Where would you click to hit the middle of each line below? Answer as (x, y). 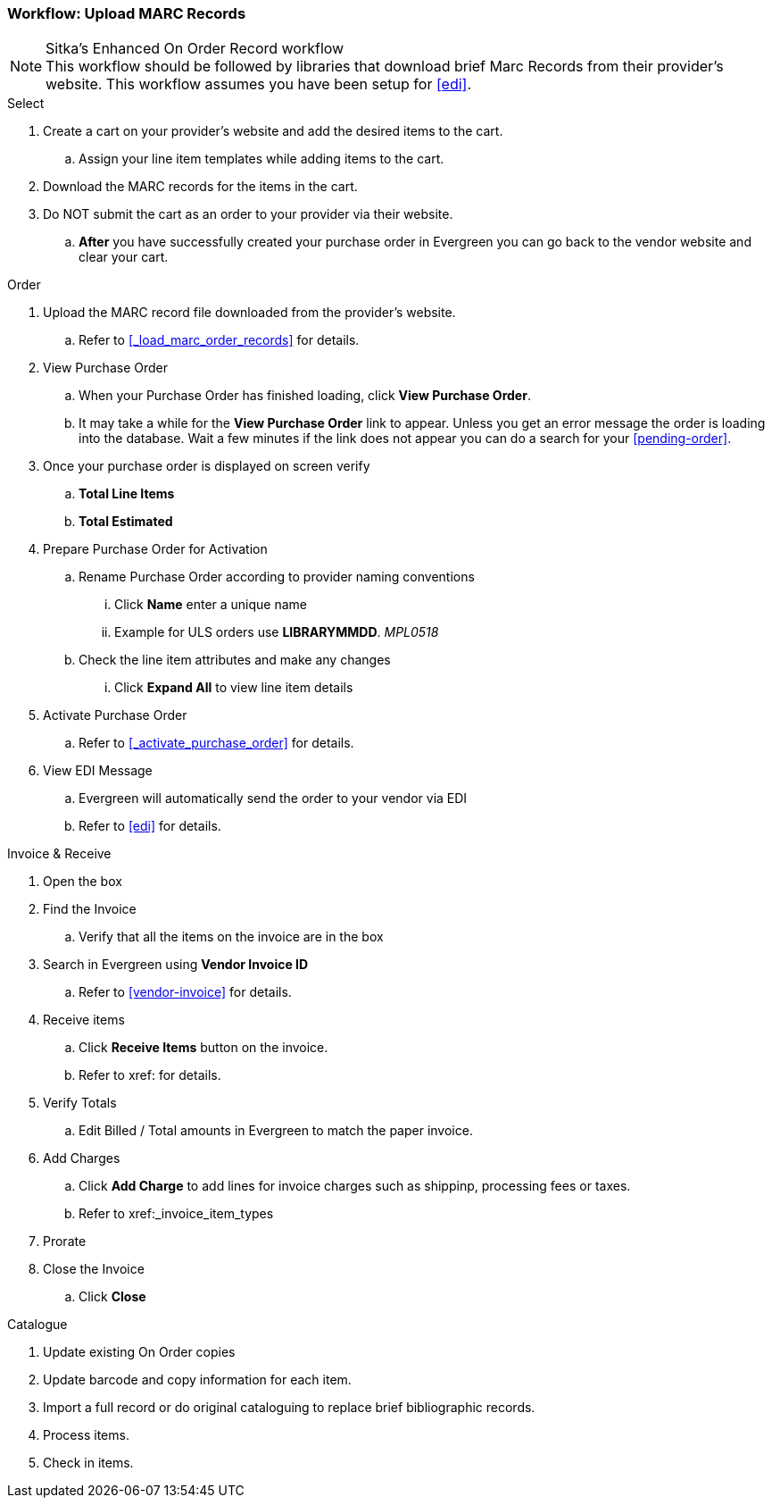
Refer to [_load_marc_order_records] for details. (219, 340)
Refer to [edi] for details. (150, 826)
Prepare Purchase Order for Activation (155, 549)
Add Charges (82, 1158)
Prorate (65, 1242)
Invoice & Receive (59, 854)
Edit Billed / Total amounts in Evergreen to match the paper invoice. (276, 1131)
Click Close (112, 1297)
